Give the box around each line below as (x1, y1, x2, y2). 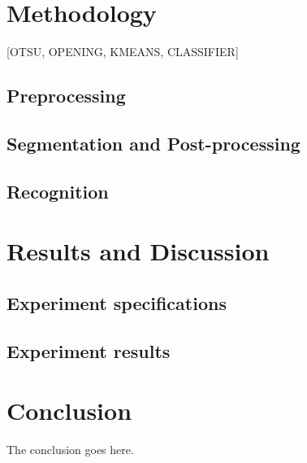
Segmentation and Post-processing (6, 130, 301, 155)
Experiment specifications (6, 290, 227, 315)
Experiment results (6, 338, 171, 363)
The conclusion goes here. (6, 441, 134, 458)
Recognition (6, 178, 109, 203)
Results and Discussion (6, 234, 270, 268)
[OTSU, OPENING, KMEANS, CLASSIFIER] (6, 43, 239, 60)
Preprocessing (6, 83, 126, 108)
